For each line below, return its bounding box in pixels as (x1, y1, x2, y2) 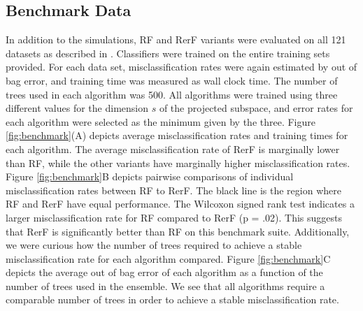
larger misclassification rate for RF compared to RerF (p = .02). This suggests (6, 210, 343, 224)
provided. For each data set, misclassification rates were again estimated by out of (6, 59, 357, 74)
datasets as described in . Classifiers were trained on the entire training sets (6, 45, 330, 60)
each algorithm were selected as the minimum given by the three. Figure (6, 114, 316, 129)
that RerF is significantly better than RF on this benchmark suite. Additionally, (6, 224, 350, 238)
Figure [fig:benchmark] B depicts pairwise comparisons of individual (6, 169, 294, 184)
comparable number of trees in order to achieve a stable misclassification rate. (6, 292, 339, 307)
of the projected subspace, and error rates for (159, 101, 353, 115)
